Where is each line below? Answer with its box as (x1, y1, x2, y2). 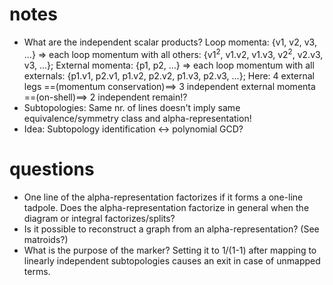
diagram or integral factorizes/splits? (23, 212, 176, 224)
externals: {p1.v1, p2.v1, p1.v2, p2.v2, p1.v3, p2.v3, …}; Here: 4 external (23, 69, 315, 82)
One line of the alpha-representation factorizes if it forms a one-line (23, 191, 304, 203)
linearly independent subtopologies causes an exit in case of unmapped (23, 254, 321, 267)
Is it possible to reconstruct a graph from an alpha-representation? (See (23, 223, 320, 235)
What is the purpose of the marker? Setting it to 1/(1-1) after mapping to (23, 244, 317, 256)
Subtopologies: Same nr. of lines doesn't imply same (23, 101, 241, 113)
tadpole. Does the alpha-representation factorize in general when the (23, 201, 310, 213)
